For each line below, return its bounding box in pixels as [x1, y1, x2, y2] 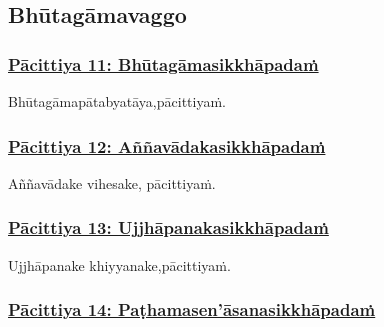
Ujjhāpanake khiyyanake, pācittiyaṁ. [8, 254, 231, 275]
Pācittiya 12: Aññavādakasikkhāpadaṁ [8, 133, 326, 158]
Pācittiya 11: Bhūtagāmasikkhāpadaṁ [8, 51, 319, 76]
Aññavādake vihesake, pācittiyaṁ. [8, 172, 216, 193]
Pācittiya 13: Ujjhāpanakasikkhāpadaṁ [8, 215, 329, 240]
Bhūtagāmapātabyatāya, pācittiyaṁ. [8, 91, 226, 111]
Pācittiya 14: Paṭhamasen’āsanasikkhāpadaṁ [8, 297, 376, 322]
